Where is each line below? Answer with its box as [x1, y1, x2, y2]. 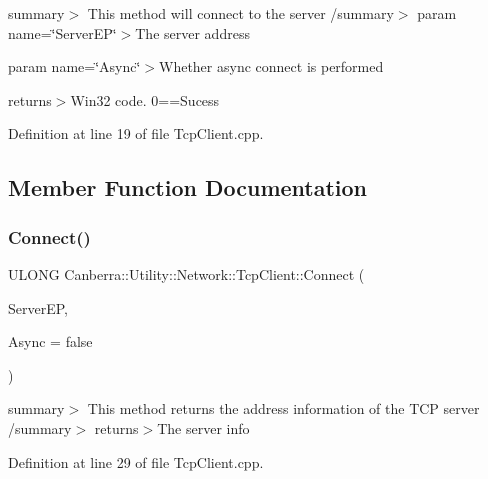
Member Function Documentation [8, 172, 368, 203]
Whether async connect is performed [159, 56, 384, 77]
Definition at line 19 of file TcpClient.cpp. [8, 123, 264, 144]
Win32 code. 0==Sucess [70, 89, 220, 110]
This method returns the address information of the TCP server [87, 398, 480, 419]
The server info [157, 417, 250, 438]
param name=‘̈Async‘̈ [8, 56, 141, 77]
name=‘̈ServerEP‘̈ [8, 22, 117, 43]
